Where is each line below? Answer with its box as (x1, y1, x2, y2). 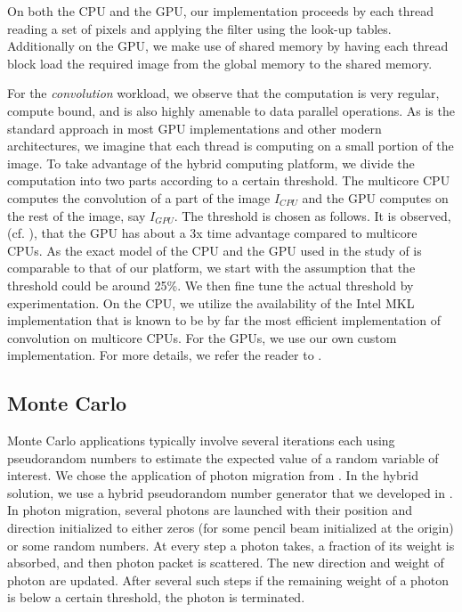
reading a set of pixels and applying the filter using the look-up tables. (7, 19, 392, 37)
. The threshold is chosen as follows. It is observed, (174, 206, 451, 224)
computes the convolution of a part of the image (7, 188, 271, 207)
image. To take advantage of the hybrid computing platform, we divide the (7, 153, 415, 172)
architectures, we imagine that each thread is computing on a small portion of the (7, 136, 454, 155)
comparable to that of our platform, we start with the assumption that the (7, 258, 416, 277)
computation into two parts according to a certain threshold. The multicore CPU (7, 171, 450, 190)
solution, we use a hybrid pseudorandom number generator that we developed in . (7, 483, 453, 502)
